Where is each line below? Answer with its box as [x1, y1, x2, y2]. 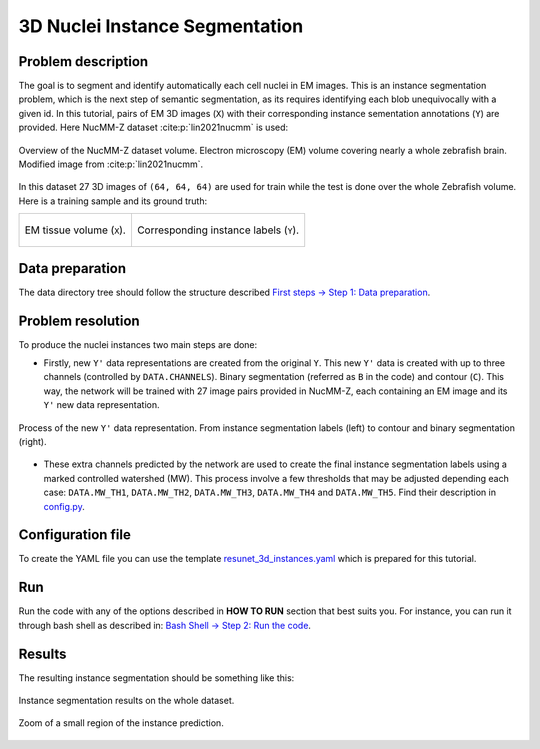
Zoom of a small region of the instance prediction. [18, 717, 224, 729]
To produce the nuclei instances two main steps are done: [18, 338, 258, 350]
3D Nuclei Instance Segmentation [18, 15, 304, 37]
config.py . [43, 500, 85, 512]
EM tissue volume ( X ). [24, 223, 127, 237]
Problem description [18, 53, 149, 70]
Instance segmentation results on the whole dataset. [18, 695, 235, 707]
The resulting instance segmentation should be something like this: [18, 671, 295, 684]
